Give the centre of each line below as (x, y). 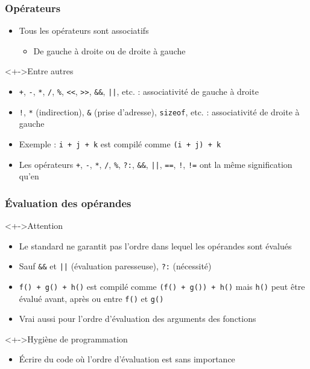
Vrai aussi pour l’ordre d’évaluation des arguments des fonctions (138, 319)
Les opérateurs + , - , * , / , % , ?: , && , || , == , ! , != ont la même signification (156, 164)
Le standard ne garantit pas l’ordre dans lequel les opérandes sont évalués (155, 245)
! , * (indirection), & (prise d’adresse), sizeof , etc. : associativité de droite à (159, 111)
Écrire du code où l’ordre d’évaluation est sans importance (127, 359)
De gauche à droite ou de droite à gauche (109, 50)
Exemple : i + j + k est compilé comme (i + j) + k (120, 143)
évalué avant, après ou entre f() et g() (91, 298)
